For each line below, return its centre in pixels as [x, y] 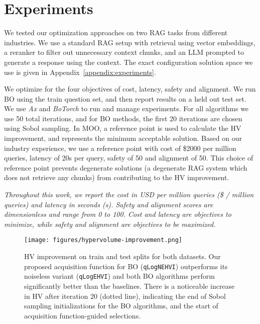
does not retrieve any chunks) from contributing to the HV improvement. [117, 177]
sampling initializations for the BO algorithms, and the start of [121, 306]
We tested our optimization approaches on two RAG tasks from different [116, 32]
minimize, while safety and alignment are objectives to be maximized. [110, 224]
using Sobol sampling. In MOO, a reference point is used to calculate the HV [123, 128]
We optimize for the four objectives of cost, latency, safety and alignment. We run [130, 89]
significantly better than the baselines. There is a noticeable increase [129, 286]
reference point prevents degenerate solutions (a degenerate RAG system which [126, 167]
